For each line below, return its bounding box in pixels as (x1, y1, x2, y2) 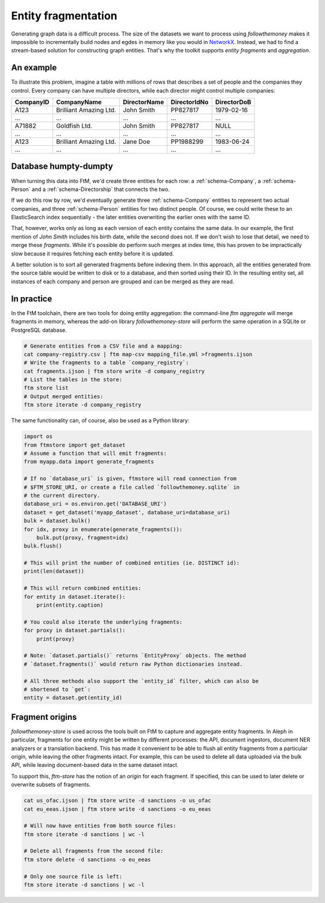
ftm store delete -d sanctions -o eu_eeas (23, 856, 151, 863)
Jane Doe (122, 137, 150, 146)
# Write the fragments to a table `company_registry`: (23, 359, 189, 366)
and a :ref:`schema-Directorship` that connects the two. (31, 186, 170, 193)
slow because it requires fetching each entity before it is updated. (11, 250, 175, 257)
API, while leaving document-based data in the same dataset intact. (11, 761, 179, 769)
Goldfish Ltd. (56, 122, 93, 130)
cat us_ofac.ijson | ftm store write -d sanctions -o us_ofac (23, 797, 211, 804)
